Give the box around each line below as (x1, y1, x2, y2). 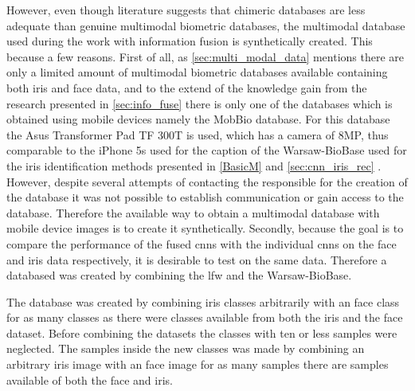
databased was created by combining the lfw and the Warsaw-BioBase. (6, 267, 352, 283)
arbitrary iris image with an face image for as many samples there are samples (6, 356, 389, 373)
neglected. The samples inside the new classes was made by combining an (6, 340, 365, 357)
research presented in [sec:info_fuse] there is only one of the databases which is (6, 95, 393, 111)
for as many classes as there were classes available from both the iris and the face (6, 309, 403, 326)
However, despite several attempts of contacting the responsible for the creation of (6, 173, 408, 190)
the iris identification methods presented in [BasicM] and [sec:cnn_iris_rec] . (6, 157, 382, 174)
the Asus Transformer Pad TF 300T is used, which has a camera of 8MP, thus (6, 126, 389, 143)
